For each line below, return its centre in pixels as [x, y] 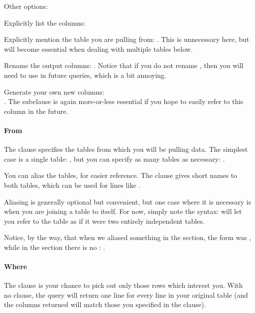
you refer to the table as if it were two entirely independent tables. [104, 221]
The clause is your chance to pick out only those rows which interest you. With [124, 285]
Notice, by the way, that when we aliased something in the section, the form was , [127, 237]
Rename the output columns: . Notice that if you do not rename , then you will [124, 65]
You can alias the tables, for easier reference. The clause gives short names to [121, 175]
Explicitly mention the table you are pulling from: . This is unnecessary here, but [127, 39]
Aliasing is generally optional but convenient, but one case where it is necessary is [127, 201]
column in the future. [36, 111]
